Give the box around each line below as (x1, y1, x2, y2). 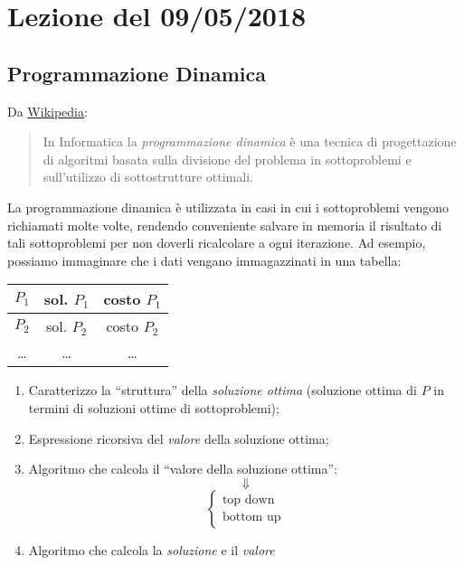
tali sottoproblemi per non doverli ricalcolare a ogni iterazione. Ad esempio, (7, 233, 426, 252)
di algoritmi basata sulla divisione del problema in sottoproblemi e (43, 149, 412, 168)
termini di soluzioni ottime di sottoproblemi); (28, 398, 279, 417)
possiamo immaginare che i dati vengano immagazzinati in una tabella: (7, 250, 402, 269)
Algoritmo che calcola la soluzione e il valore (28, 540, 275, 559)
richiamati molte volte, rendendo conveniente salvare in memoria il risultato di (7, 215, 442, 234)
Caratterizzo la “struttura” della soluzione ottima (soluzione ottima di (28, 381, 417, 400)
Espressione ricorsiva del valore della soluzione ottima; (28, 428, 329, 447)
